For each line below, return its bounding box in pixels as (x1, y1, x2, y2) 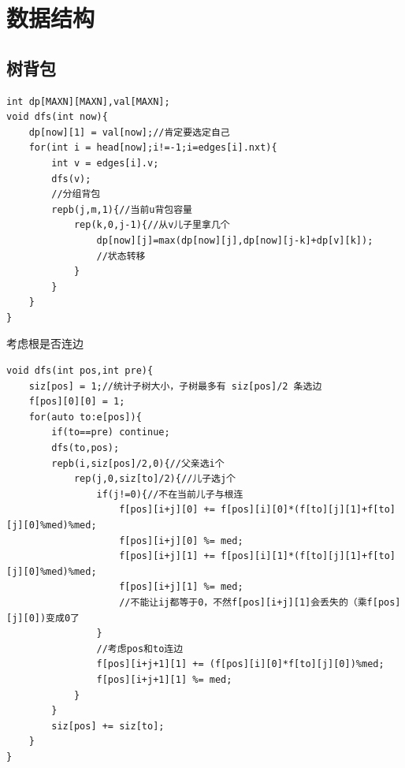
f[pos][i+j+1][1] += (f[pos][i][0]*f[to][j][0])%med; (96, 658, 385, 670)
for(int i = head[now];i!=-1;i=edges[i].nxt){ (28, 142, 277, 154)
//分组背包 (51, 188, 101, 200)
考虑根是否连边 (6, 335, 84, 352)
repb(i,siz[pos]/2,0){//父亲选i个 (51, 457, 225, 469)
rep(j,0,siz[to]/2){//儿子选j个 (73, 473, 236, 485)
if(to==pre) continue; (51, 427, 170, 438)
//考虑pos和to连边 (96, 643, 184, 654)
